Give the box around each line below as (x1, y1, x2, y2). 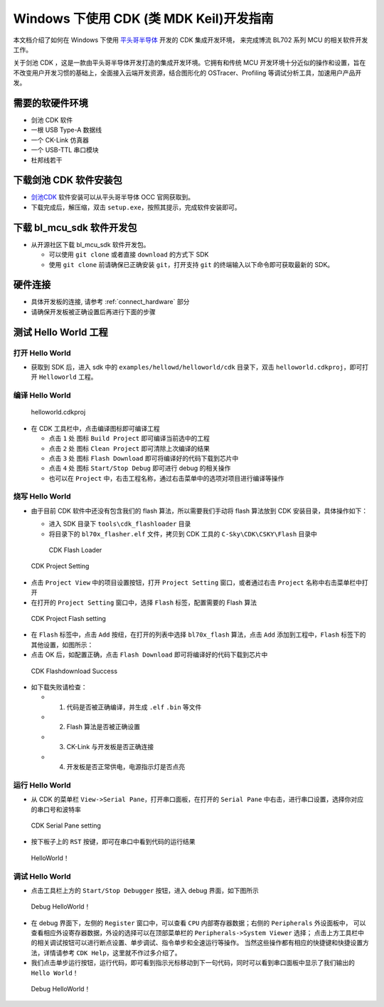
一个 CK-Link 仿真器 (31, 135, 89, 144)
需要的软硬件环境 (13, 97, 88, 109)
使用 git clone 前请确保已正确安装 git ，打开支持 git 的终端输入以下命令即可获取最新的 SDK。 (48, 260, 334, 268)
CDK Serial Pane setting (31, 821, 101, 830)
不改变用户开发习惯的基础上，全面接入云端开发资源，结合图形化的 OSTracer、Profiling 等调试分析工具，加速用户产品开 (13, 68, 362, 77)
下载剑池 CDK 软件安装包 (13, 174, 122, 187)
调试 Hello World (13, 871, 71, 881)
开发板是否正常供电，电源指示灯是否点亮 (66, 763, 185, 771)
